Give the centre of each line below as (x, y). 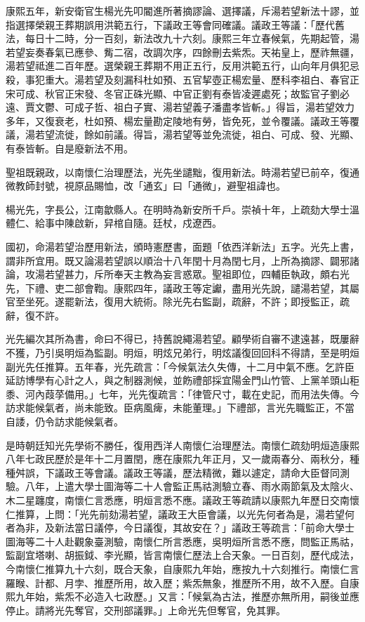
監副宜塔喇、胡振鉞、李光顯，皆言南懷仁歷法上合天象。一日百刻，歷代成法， (182, 555)
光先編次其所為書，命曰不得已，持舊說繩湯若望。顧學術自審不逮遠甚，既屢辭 (182, 339)
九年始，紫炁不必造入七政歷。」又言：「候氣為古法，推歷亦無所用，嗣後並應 (187, 596)
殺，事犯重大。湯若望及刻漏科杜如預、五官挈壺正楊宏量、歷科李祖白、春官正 (182, 79)
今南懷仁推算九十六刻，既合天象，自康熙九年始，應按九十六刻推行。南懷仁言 (182, 568)
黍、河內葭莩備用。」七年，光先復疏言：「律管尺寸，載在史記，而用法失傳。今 (182, 393)
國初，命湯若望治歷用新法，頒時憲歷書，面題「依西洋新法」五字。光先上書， (182, 246)
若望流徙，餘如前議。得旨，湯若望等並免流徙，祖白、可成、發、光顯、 (197, 134)
